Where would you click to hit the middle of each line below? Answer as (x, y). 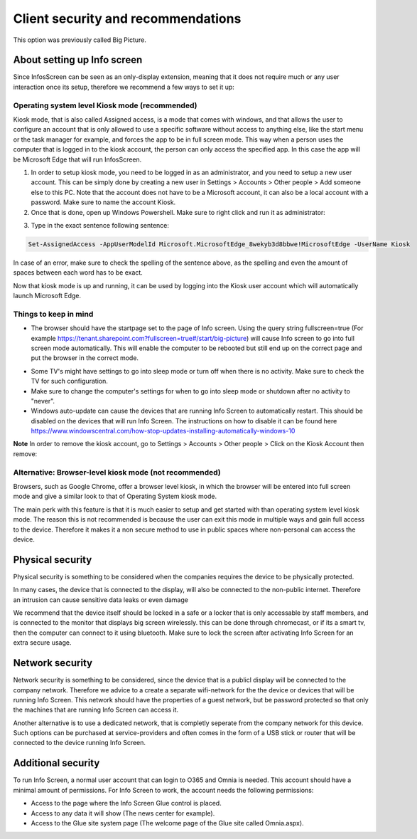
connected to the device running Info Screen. (79, 743)
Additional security (56, 763)
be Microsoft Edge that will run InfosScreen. (77, 159)
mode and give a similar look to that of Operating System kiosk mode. (115, 496)
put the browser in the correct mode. (85, 358)
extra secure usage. (42, 643)
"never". (43, 401)
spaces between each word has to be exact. (78, 273)
